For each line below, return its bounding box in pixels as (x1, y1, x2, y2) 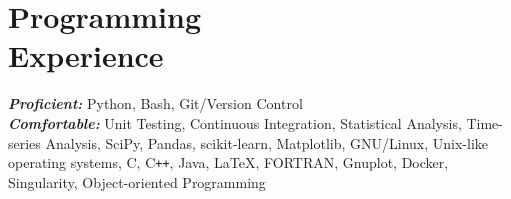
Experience (8, 35, 164, 76)
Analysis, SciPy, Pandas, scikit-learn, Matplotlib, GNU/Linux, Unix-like (45, 132, 489, 153)
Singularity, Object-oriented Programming (8, 171, 266, 192)
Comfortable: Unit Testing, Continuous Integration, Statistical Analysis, (8, 112, 462, 133)
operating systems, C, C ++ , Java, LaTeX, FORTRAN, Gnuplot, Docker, (8, 152, 449, 173)
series (8, 132, 41, 153)
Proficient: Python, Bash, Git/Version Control (8, 93, 303, 114)
